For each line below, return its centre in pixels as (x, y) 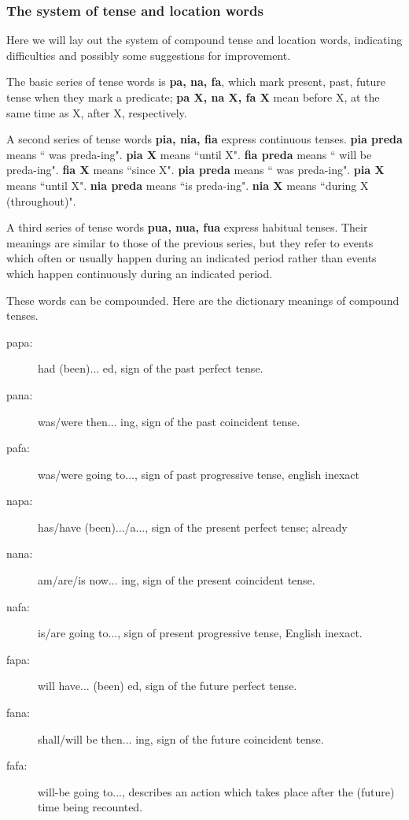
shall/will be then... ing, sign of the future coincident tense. (181, 738)
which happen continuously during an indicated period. (140, 273)
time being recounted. (90, 807)
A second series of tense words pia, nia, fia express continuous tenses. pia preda (204, 139)
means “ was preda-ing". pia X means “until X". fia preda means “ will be (189, 154)
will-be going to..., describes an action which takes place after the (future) (216, 791)
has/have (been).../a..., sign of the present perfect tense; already (193, 527)
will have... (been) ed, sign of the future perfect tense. (168, 686)
